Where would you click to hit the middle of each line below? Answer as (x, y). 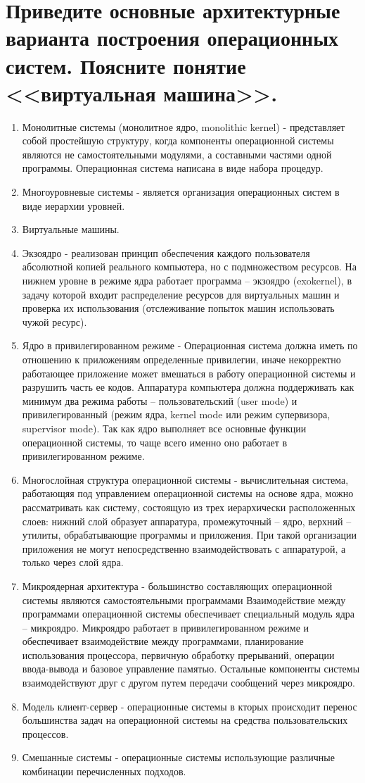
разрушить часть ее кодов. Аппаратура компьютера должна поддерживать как (188, 387)
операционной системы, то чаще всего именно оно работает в (155, 442)
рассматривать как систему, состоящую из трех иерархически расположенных (189, 507)
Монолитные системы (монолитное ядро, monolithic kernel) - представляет (184, 126)
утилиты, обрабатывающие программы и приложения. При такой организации (189, 535)
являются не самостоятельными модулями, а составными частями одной (177, 154)
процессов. (45, 733)
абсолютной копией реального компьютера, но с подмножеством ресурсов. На (189, 267)
